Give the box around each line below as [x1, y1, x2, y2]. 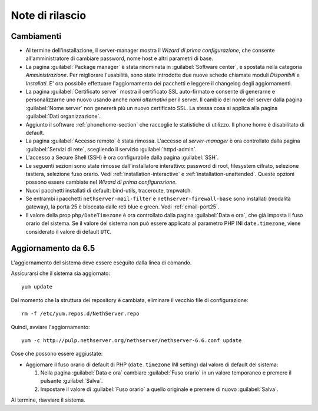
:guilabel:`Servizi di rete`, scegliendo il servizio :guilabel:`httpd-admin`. [25, 145, 197, 153]
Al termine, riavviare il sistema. [11, 396, 85, 403]
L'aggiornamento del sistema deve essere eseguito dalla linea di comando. [11, 259, 192, 266]
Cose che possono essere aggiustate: [11, 350, 103, 357]
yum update [21, 283, 53, 290]
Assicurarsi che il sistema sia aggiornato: [11, 270, 111, 277]
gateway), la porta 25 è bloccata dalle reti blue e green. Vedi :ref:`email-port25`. [25, 203, 220, 210]
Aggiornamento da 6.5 [11, 243, 95, 253]
